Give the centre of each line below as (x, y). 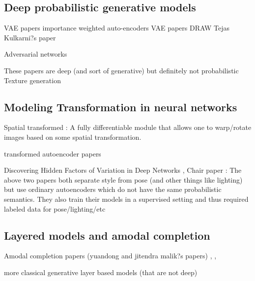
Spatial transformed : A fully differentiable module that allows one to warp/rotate (128, 127)
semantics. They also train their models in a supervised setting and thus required (126, 199)
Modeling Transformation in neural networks (121, 107)
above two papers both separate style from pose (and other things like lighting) (123, 179)
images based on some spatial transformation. (73, 137)
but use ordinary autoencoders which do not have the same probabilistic (113, 189)
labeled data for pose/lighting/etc (55, 208)
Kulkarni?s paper (30, 37)
